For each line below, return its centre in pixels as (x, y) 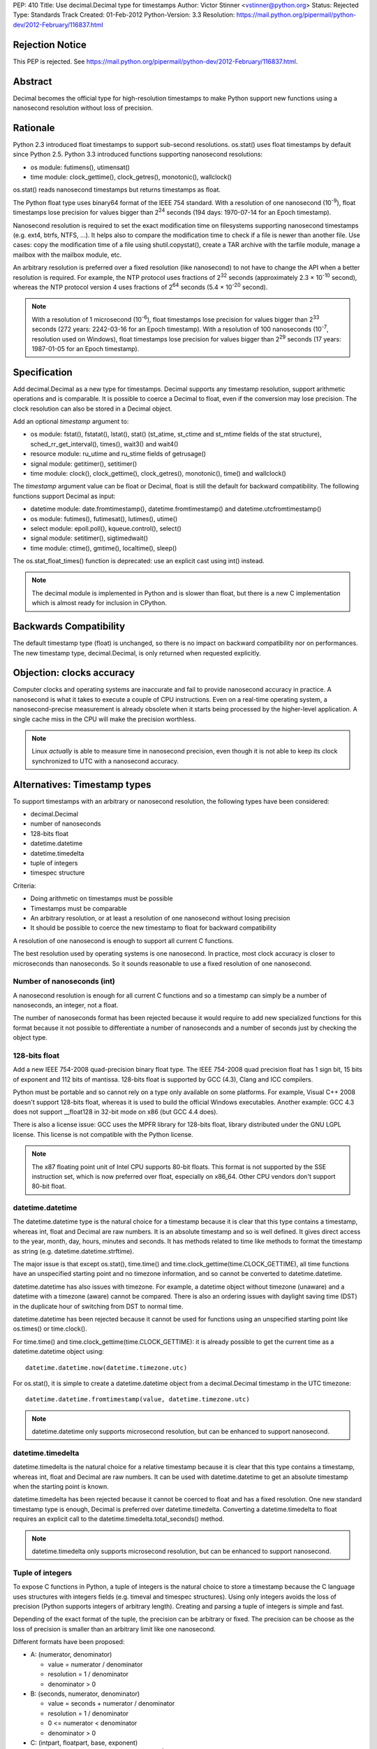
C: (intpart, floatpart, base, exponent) (84, 1743)
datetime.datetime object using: (58, 1352)
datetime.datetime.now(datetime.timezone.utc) (106, 1367)
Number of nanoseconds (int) (64, 982)
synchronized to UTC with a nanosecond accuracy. (105, 761)
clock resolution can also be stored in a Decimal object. (93, 409)
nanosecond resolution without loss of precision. (83, 108)
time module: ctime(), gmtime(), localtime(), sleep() (104, 548)
